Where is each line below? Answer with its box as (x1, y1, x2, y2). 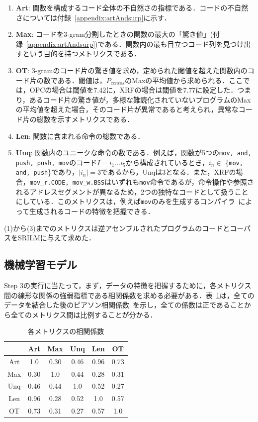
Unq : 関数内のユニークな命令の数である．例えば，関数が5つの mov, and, (15, 147, 252, 158)
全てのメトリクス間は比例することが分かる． (10, 309, 157, 319)
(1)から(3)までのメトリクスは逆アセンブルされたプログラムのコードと (4, 222, 230, 233)
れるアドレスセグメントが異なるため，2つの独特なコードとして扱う (15, 186, 235, 197)
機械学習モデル (4, 257, 77, 272)
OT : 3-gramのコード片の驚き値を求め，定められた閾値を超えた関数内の (15, 65, 248, 75)
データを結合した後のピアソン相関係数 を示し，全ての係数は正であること (4, 300, 244, 310)
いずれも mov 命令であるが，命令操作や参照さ (111, 177, 254, 187)
